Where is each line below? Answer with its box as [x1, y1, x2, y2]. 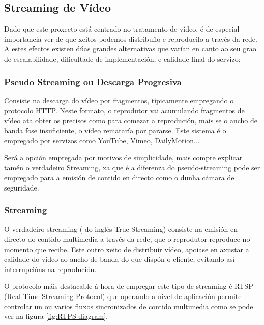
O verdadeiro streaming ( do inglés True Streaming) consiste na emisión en [4, 224, 238, 234]
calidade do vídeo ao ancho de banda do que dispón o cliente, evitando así [4, 254, 235, 264]
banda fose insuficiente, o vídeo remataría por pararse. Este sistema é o [4, 125, 226, 136]
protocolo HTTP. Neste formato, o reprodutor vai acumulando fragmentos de [4, 105, 245, 116]
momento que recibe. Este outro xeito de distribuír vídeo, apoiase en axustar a [4, 243, 249, 254]
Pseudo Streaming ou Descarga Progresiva [4, 75, 182, 88]
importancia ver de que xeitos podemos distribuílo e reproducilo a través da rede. [4, 33, 257, 44]
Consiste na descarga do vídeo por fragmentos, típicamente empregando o [4, 95, 234, 105]
